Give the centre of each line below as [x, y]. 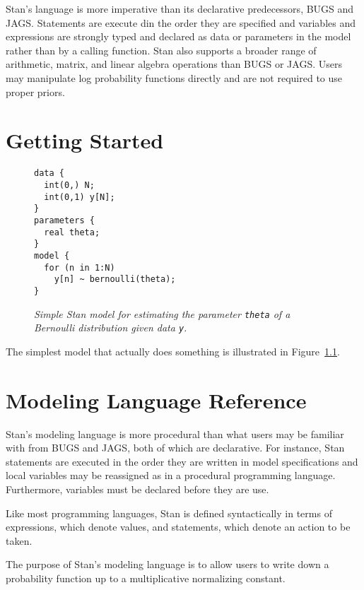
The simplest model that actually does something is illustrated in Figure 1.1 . [173, 351]
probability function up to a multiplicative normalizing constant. [146, 578]
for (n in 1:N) [80, 267]
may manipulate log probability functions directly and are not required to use [174, 77]
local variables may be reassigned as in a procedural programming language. [171, 475]
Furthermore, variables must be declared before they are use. [137, 489]
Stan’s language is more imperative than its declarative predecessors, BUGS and [180, 8]
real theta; [72, 232]
